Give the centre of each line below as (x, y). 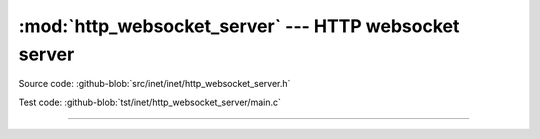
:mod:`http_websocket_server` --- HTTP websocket (239, 26)
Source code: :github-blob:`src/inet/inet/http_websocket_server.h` (154, 84)
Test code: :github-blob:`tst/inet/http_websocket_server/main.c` (150, 102)
